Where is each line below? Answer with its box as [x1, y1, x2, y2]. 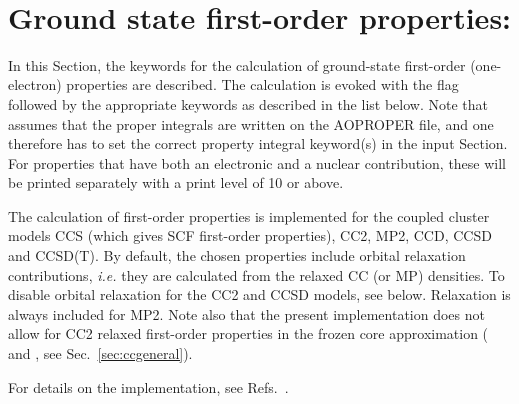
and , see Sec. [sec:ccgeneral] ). [8, 343, 193, 364]
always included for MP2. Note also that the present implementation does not [8, 303, 485, 324]
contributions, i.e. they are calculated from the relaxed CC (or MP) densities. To [8, 264, 505, 285]
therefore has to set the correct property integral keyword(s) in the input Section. [8, 133, 508, 154]
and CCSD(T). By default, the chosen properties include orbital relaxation [8, 245, 466, 266]
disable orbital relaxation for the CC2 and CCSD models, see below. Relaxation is [8, 284, 511, 305]
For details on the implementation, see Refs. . [8, 376, 289, 397]
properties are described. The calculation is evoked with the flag [66, 74, 459, 95]
